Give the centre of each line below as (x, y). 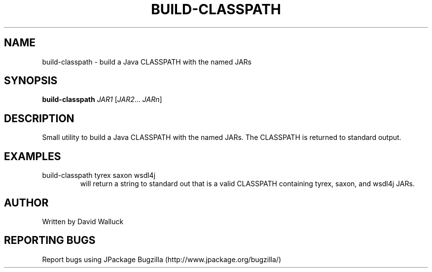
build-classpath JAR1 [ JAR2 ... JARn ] (102, 100)
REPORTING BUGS (50, 240)
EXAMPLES (33, 156)
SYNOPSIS (31, 81)
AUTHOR (26, 203)
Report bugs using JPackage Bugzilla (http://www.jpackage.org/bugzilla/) (162, 259)
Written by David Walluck (83, 221)
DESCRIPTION (39, 118)
